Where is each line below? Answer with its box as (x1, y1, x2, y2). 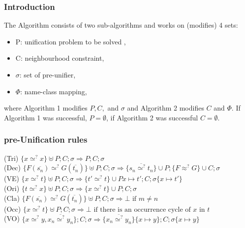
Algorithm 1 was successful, (4, 112, 87, 122)
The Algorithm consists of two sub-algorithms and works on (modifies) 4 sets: (4, 20, 238, 30)
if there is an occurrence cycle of (93, 206, 191, 213)
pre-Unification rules (4, 133, 88, 146)
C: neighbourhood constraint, (15, 53, 104, 63)
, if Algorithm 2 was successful (106, 112, 198, 122)
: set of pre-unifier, (19, 70, 76, 79)
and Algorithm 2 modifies (127, 103, 204, 113)
